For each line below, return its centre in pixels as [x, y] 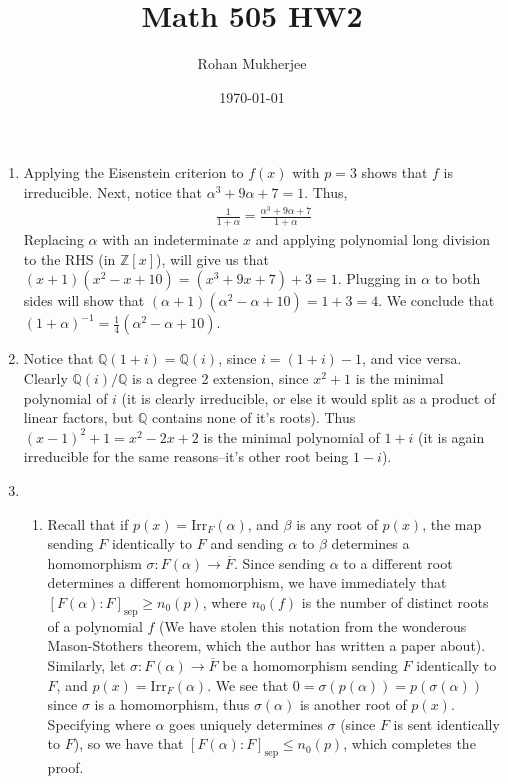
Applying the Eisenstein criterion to [133, 172]
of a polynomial [95, 625]
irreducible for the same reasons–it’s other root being [186, 456]
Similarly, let [86, 664]
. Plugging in [377, 278]
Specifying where [99, 723]
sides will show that [84, 300]
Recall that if [88, 523]
